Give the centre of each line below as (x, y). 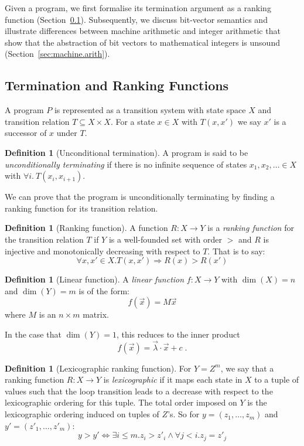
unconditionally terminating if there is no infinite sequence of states (126, 164)
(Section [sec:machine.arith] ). (57, 54)
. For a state (132, 121)
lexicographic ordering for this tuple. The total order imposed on (121, 402)
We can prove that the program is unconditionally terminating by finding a (140, 197)
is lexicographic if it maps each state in (173, 379)
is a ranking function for (251, 228)
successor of (26, 133)
